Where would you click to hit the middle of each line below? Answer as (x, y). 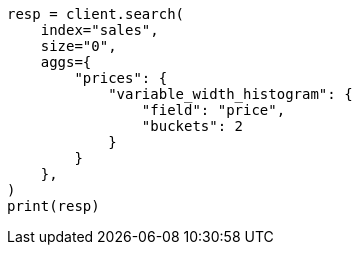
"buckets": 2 (192, 126)
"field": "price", (213, 110)
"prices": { (121, 78)
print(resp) (53, 206)
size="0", (78, 46)
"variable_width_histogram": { (230, 94)
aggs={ (66, 62)
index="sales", (99, 30)
